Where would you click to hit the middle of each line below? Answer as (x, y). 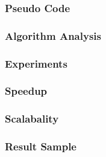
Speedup (26, 91)
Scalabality (32, 119)
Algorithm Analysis (53, 35)
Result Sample (41, 146)
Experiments (36, 63)
